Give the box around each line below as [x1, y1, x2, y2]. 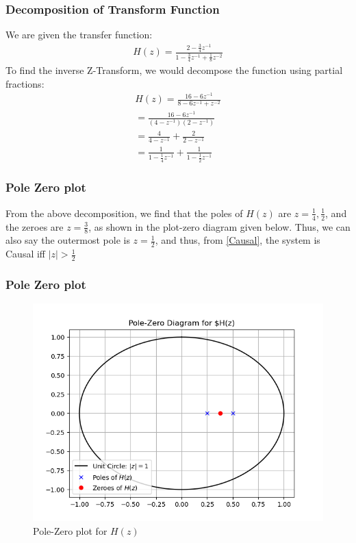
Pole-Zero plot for [33, 523, 107, 538]
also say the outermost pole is [5, 233, 130, 247]
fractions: [5, 76, 44, 90]
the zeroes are [5, 219, 64, 233]
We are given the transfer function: [5, 27, 153, 42]
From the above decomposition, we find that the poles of [5, 205, 243, 220]
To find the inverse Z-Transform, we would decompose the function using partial [5, 62, 343, 77]
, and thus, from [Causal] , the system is [155, 233, 320, 247]
